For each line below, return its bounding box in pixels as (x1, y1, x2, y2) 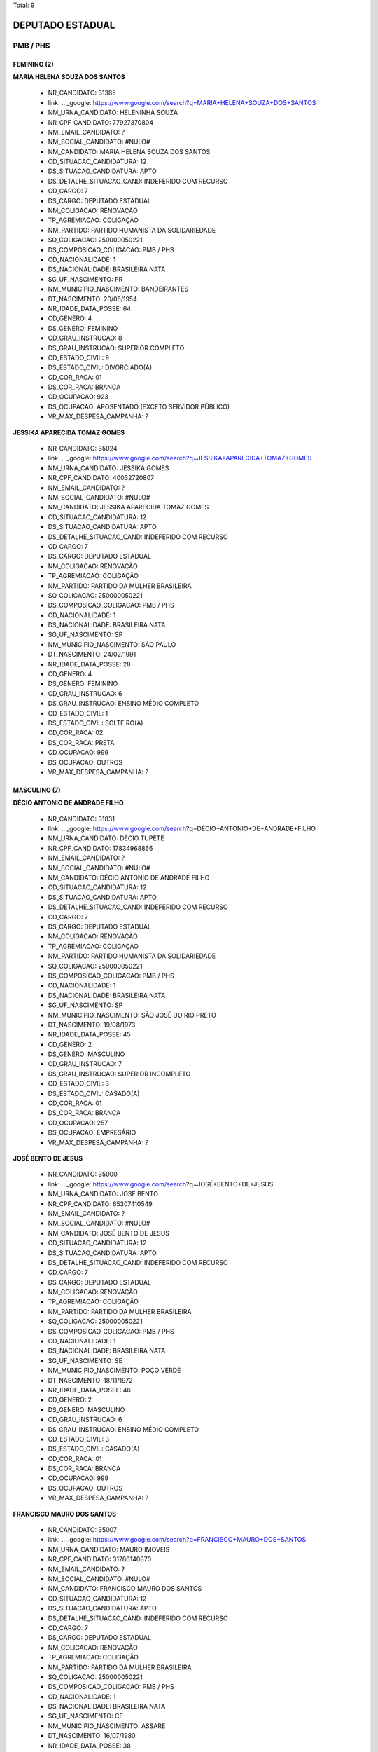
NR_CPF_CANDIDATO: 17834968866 (48, 844, 153, 852)
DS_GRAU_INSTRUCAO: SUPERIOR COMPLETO (48, 343, 185, 352)
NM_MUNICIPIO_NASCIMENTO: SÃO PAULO (48, 640, 176, 648)
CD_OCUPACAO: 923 (48, 392, 108, 401)
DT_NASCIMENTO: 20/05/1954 (48, 294, 138, 303)
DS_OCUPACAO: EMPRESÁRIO (48, 1128, 136, 1137)
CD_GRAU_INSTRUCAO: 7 (48, 1060, 122, 1068)
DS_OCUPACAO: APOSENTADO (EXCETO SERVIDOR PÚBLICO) (48, 402, 230, 411)
